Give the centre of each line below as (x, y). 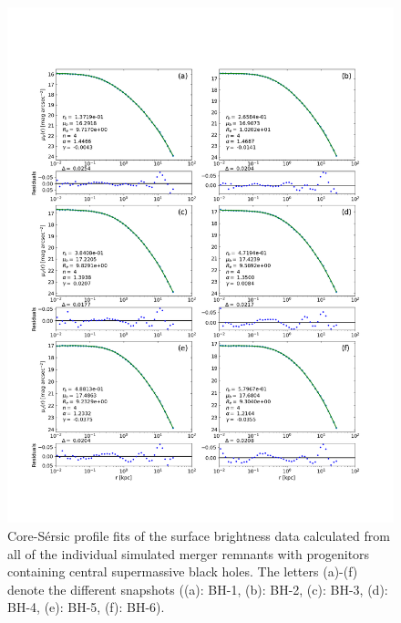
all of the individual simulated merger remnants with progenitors (189, 553)
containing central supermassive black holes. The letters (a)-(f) (183, 571)
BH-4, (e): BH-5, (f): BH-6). (86, 607)
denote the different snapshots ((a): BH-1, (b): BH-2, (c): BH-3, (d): (198, 589)
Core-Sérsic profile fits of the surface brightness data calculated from (199, 535)
